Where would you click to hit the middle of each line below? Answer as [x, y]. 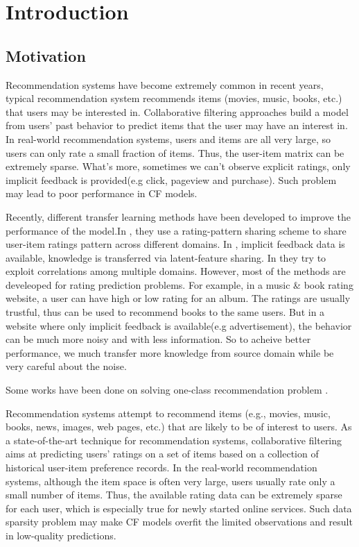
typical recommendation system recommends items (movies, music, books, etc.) [174, 98]
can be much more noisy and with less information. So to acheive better [158, 339]
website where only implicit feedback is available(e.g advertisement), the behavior [179, 325]
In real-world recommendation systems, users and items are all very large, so [168, 138]
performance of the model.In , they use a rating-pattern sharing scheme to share [176, 230]
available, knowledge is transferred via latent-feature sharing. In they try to [166, 257]
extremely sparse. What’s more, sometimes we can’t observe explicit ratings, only [178, 166]
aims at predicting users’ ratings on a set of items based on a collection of [162, 454]
